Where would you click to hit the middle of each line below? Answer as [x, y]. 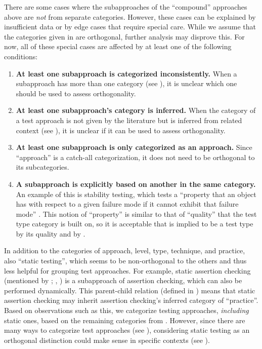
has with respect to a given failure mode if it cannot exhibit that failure [127, 204]
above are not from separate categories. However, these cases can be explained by [130, 16]
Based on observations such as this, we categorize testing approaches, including [126, 310]
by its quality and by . [51, 233]
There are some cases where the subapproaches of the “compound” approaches [126, 7]
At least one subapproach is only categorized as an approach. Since [134, 147]
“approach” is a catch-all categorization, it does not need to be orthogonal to [135, 157]
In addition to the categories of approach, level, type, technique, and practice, [125, 250]
